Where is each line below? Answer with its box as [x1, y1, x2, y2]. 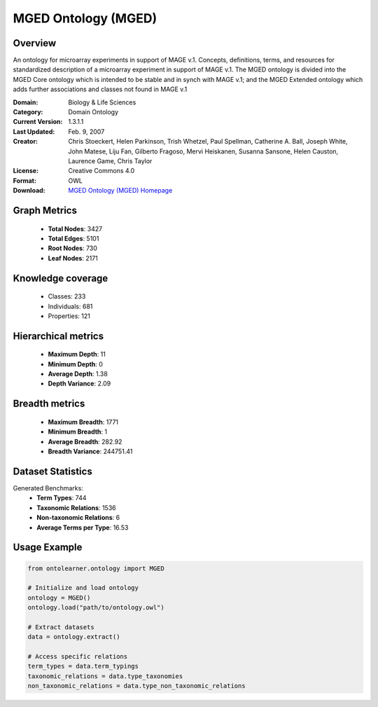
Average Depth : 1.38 [48, 370, 108, 378]
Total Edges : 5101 [48, 234, 99, 242]
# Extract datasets [27, 623, 94, 631]
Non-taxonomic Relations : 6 [36, 514, 120, 522]
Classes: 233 [48, 292, 86, 301]
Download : [13, 186, 45, 195]
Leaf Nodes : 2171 [48, 254, 98, 262]
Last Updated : [13, 127, 55, 136]
